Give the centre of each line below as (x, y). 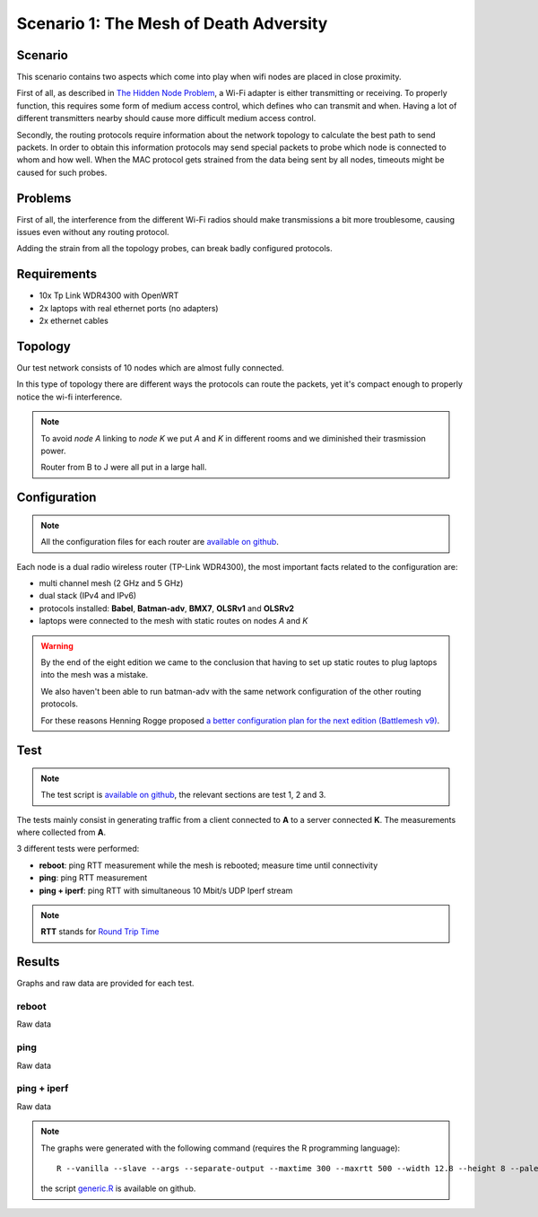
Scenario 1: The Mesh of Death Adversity (172, 23)
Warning (57, 645)
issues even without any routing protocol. (93, 232)
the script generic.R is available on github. (118, 1188)
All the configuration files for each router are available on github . (160, 542)
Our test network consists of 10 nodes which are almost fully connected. (150, 368)
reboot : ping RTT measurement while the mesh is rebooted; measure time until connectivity (208, 865)
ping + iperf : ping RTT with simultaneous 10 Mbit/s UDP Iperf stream (166, 890)
